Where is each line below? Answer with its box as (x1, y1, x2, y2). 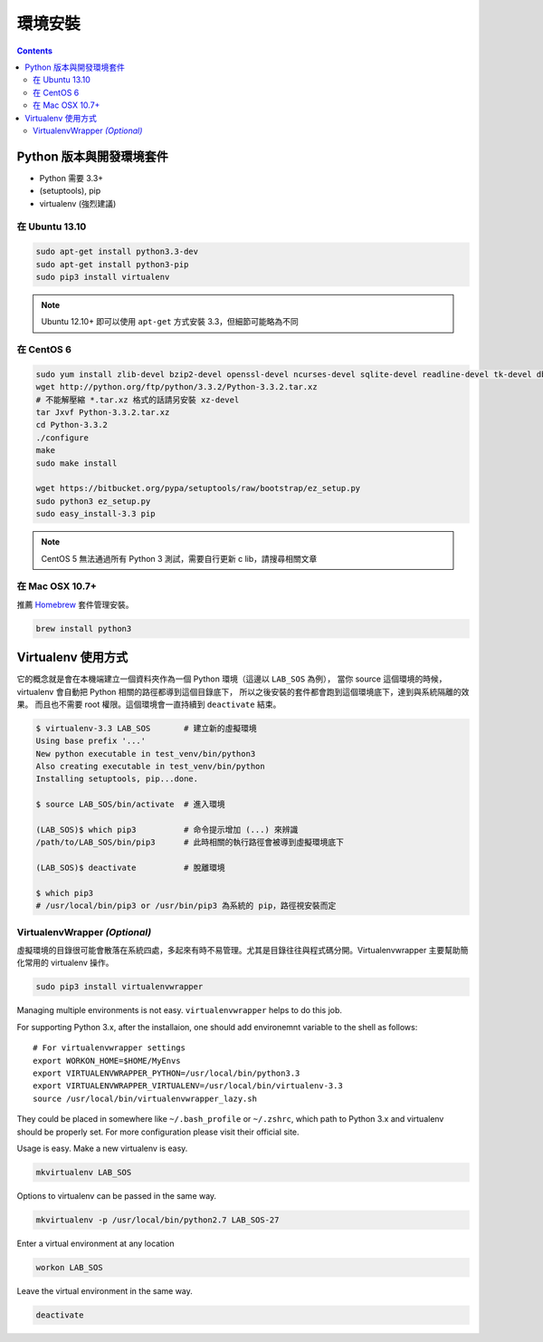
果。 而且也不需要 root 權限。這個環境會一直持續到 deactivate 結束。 (16, 699, 281, 710)
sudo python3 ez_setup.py (35, 496, 151, 507)
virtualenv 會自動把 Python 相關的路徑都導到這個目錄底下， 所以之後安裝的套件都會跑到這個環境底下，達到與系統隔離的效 (16, 686, 470, 697)
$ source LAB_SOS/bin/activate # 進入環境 (35, 799, 225, 810)
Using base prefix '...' (35, 736, 147, 747)
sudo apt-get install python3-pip (35, 259, 189, 269)
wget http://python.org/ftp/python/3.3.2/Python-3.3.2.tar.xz (35, 381, 318, 392)
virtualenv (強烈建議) (39, 198, 117, 208)
